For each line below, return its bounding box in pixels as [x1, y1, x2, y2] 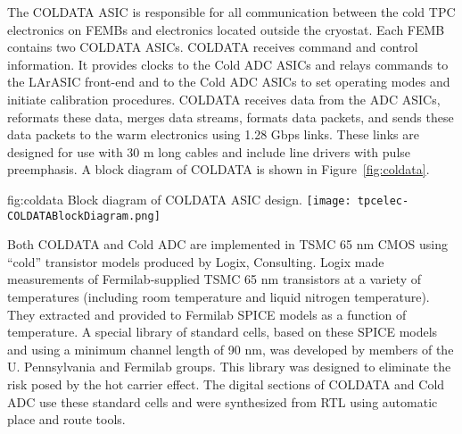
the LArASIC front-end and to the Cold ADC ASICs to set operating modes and [7, 72, 450, 91]
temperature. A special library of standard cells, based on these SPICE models [7, 322, 438, 341]
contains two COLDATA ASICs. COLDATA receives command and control [7, 38, 418, 56]
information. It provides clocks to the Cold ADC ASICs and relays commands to [7, 54, 449, 73]
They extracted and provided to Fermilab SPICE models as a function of [7, 305, 407, 323]
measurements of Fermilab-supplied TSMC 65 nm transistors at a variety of [7, 270, 422, 288]
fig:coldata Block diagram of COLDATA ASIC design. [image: [7, 189, 351, 208]
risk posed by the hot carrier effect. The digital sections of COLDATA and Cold [7, 375, 445, 393]
